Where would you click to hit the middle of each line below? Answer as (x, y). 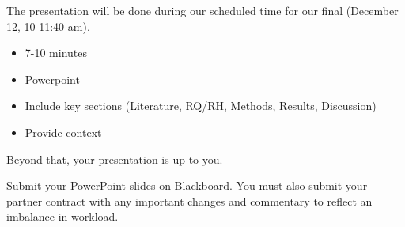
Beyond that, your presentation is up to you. (115, 159)
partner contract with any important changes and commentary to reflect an (189, 201)
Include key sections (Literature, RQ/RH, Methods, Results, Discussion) (201, 106)
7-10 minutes (56, 53)
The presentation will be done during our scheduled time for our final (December (202, 10)
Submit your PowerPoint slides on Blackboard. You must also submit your (187, 185)
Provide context (63, 132)
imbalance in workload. (62, 216)
